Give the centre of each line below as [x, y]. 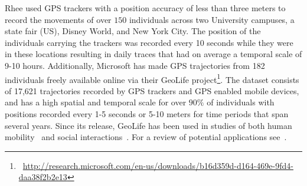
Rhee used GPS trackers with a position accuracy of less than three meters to [145, 8]
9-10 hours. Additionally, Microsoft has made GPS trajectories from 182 [135, 65]
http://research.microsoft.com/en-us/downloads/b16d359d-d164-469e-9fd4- [158, 165]
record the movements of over [58, 19]
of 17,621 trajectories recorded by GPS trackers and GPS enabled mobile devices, [152, 90]
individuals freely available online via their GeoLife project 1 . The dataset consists [152, 78]
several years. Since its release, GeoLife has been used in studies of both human [148, 125]
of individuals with [241, 102]
